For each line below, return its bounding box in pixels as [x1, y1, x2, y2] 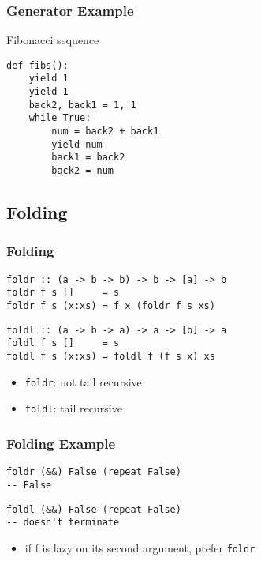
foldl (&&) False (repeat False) [6, 503, 181, 515]
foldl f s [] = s [6, 337, 120, 349]
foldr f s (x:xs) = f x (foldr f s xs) [6, 300, 215, 312]
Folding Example [6, 433, 116, 453]
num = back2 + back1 [51, 126, 159, 137]
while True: [28, 112, 91, 124]
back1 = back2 [51, 152, 125, 164]
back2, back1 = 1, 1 [28, 99, 136, 111]
